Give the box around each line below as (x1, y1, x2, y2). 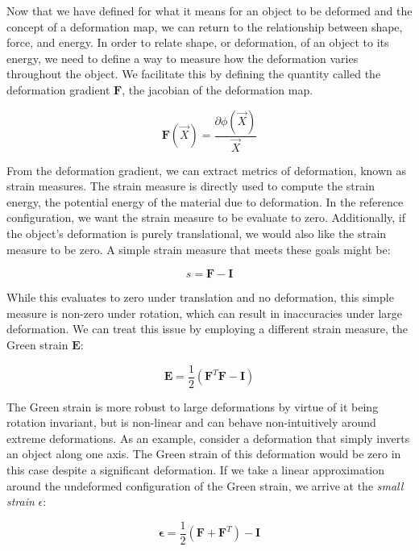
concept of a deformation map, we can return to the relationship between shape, (6, 18, 403, 35)
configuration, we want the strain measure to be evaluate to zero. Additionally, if (6, 209, 405, 226)
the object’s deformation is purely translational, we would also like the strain (6, 225, 387, 242)
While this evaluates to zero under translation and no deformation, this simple (6, 289, 394, 306)
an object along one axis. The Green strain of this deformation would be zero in (6, 445, 401, 462)
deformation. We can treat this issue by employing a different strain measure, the (6, 320, 408, 337)
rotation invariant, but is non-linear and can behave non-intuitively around (6, 414, 376, 431)
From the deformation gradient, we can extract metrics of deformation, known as (6, 161, 407, 178)
